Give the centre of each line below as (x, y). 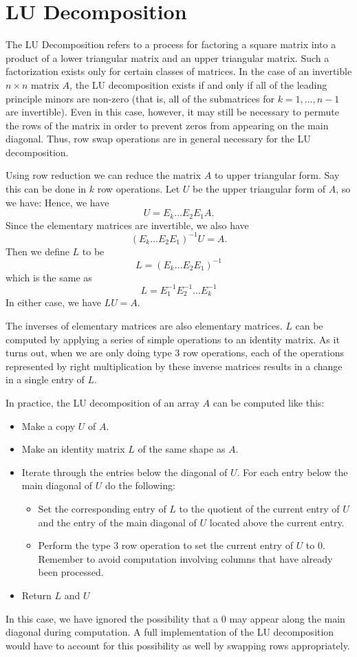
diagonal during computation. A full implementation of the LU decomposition (170, 632)
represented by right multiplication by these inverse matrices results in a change (174, 366)
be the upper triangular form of (259, 189)
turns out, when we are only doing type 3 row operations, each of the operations (175, 353)
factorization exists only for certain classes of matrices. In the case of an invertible (179, 71)
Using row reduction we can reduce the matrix (104, 175)
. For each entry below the (292, 472)
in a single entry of (45, 379)
